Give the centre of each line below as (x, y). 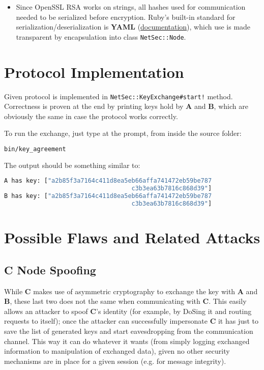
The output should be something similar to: (72, 165)
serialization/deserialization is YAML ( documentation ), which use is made (133, 27)
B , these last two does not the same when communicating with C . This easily (125, 301)
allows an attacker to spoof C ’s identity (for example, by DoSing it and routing (128, 311)
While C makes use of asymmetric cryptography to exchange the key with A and (131, 291)
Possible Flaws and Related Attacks (132, 237)
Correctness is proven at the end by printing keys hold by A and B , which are (126, 106)
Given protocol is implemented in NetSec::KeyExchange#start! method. (119, 96)
